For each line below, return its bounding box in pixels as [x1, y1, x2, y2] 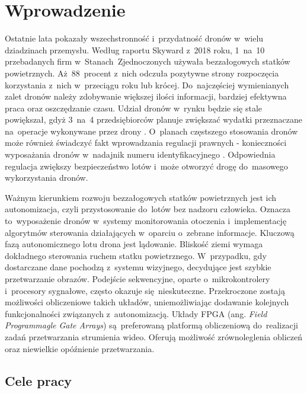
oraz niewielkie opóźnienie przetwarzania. [5, 342, 155, 354]
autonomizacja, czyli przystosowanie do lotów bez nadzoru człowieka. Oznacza [5, 203, 291, 215]
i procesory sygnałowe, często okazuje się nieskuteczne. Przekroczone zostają [5, 284, 285, 296]
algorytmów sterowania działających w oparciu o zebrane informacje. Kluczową [5, 226, 295, 238]
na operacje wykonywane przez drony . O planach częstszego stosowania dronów [5, 124, 298, 137]
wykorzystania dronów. [5, 171, 88, 184]
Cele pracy [5, 371, 72, 389]
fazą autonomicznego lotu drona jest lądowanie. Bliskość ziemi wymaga [5, 238, 263, 250]
